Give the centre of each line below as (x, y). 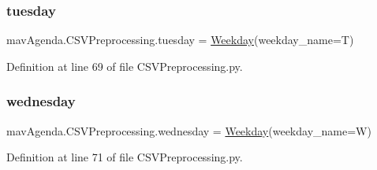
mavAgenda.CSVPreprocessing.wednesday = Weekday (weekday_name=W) (189, 130)
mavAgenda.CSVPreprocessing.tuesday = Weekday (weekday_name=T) (180, 40)
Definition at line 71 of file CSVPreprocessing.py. (125, 157)
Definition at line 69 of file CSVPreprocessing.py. (125, 66)
